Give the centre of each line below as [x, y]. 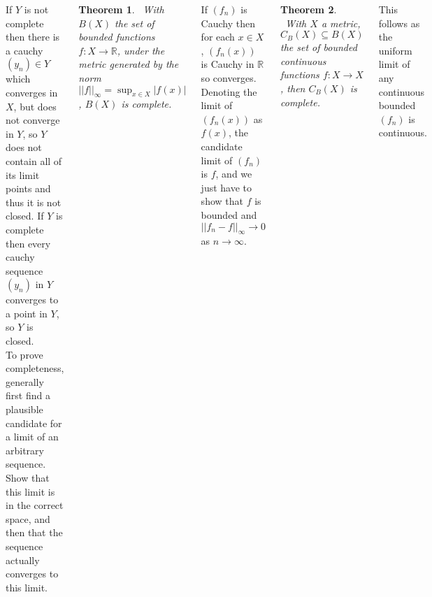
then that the [34, 532]
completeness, [35, 368]
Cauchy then [228, 23]
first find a [28, 395]
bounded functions [117, 37]
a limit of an [32, 437]
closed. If [25, 216]
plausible [24, 409]
